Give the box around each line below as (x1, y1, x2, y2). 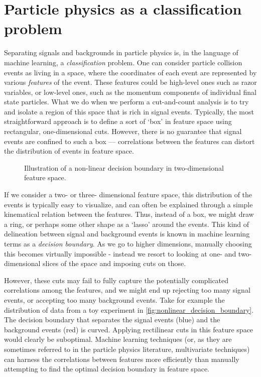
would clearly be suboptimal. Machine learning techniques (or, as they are (4, 334, 232, 344)
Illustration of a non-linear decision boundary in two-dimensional (24, 162, 224, 173)
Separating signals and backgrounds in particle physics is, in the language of (4, 47, 238, 58)
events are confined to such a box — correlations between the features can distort (4, 136, 255, 146)
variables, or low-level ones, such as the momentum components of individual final (4, 86, 256, 97)
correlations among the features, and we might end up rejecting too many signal (4, 285, 250, 295)
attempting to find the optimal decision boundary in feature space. (4, 363, 209, 374)
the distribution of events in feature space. (4, 146, 134, 156)
